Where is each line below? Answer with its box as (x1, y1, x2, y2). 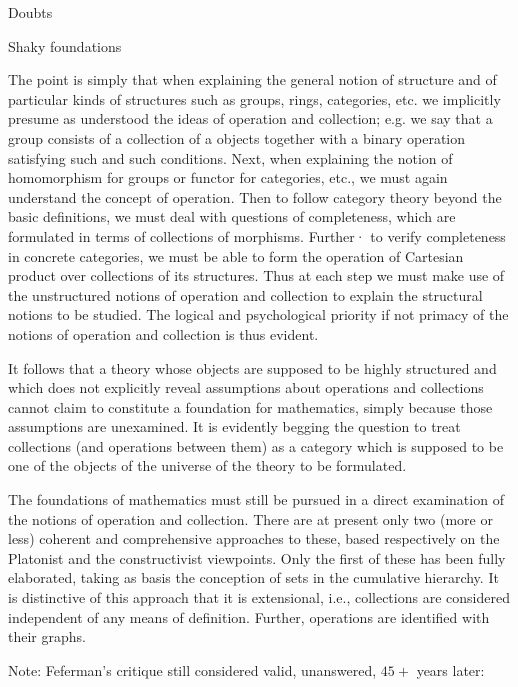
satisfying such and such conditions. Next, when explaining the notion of (8, 147, 453, 168)
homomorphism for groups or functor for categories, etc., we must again (8, 167, 448, 188)
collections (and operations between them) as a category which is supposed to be (8, 435, 504, 456)
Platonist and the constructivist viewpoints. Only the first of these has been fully (8, 547, 506, 568)
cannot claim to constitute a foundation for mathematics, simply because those (8, 396, 493, 417)
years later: (416, 659, 485, 680)
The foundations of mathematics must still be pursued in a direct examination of (8, 489, 504, 510)
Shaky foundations (8, 35, 122, 56)
